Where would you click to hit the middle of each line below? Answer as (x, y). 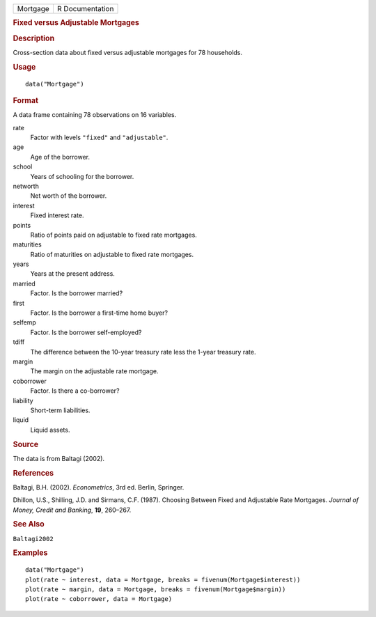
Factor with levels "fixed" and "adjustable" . (99, 138)
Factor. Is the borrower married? (77, 293)
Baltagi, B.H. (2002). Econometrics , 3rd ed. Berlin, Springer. (99, 487)
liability (23, 400)
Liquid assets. (50, 430)
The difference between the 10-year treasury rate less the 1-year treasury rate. (143, 352)
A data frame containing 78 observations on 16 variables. (95, 115)
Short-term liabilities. (60, 410)
